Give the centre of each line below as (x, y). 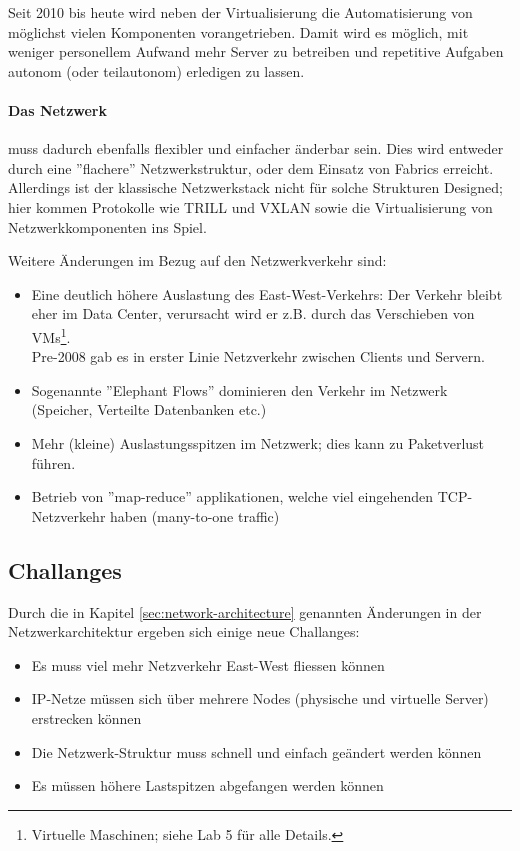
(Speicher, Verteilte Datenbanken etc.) (149, 409)
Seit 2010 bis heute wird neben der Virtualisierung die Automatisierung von (240, 12)
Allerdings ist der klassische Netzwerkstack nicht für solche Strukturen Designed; (255, 187)
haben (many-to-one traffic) (195, 515)
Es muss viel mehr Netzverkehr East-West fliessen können (208, 664)
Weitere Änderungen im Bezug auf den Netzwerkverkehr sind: (197, 260)
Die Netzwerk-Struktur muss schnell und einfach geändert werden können (256, 751)
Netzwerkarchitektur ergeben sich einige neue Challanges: (184, 631)
